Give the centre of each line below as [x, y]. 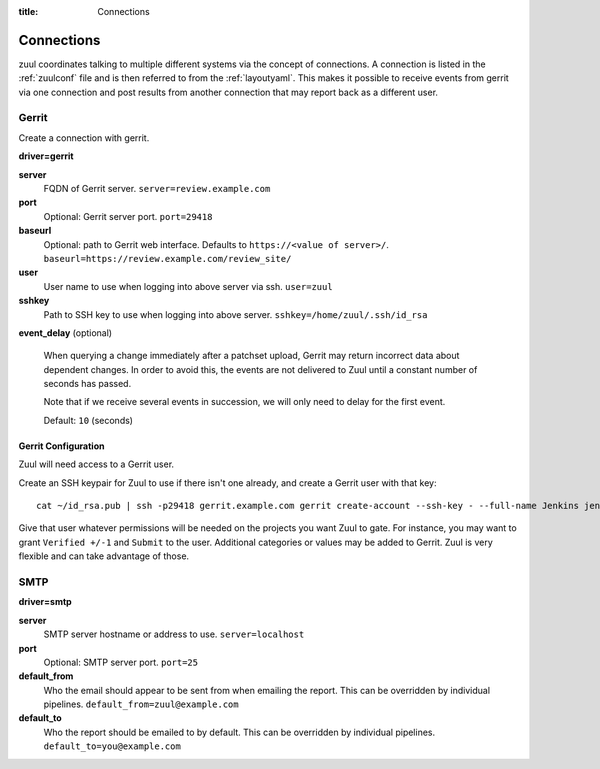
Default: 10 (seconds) [88, 420]
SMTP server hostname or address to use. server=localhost [174, 634]
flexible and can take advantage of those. [104, 556]
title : [28, 11]
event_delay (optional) [65, 332]
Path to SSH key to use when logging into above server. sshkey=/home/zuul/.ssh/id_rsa [235, 314]
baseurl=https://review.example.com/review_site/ [167, 258]
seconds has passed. [87, 384]
